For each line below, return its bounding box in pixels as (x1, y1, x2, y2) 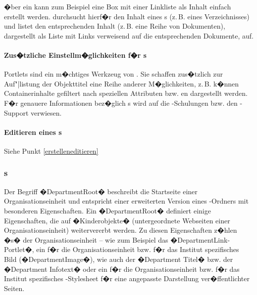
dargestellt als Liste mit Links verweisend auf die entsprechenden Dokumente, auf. (4, 30, 254, 41)
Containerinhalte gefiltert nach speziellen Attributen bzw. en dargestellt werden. (4, 88, 248, 98)
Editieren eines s (4, 126, 62, 137)
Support (4, 107, 29, 118)
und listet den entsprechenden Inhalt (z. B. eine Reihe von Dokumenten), (4, 21, 225, 31)
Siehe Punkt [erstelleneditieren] (4, 145, 99, 156)
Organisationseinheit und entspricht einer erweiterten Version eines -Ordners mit (4, 196, 249, 206)
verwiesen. (31, 107, 62, 118)
